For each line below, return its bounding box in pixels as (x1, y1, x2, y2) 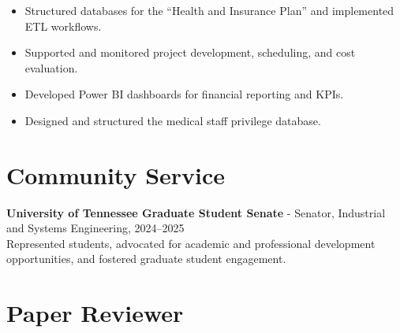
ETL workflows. (24, 17, 102, 34)
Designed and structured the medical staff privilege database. (24, 112, 321, 128)
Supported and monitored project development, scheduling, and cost (24, 44, 356, 61)
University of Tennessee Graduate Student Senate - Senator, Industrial (6, 204, 386, 220)
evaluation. (24, 59, 78, 76)
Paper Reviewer (6, 297, 184, 329)
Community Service (6, 158, 226, 191)
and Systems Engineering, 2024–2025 (6, 220, 185, 236)
